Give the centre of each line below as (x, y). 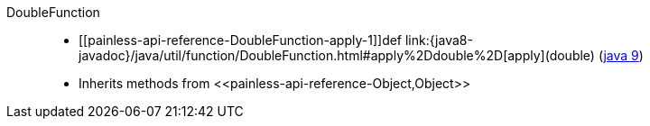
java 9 (621, 55)
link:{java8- (439, 40)
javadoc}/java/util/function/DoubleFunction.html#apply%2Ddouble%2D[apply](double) (337, 55)
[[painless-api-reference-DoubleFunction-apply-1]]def (241, 40)
